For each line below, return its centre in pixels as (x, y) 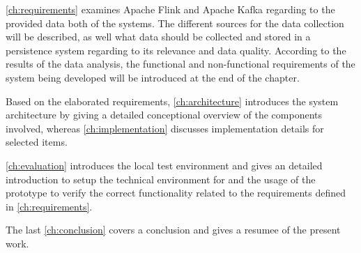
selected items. (37, 142)
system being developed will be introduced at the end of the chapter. (153, 77)
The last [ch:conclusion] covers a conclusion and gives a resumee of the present (173, 230)
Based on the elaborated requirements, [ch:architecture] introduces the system (172, 101)
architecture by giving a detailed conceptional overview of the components (164, 115)
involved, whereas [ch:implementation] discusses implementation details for (165, 128)
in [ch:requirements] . (49, 206)
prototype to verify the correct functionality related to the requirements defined (176, 193)
